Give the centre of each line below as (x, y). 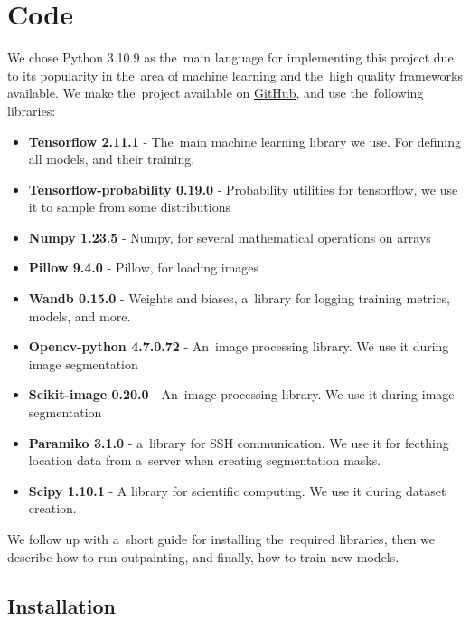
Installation (61, 605)
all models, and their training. (112, 159)
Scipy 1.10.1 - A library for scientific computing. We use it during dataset (237, 490)
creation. (52, 508)
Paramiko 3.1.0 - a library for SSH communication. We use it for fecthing (239, 442)
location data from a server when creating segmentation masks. (205, 460)
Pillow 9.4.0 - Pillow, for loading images (144, 268)
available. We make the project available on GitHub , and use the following (216, 93)
